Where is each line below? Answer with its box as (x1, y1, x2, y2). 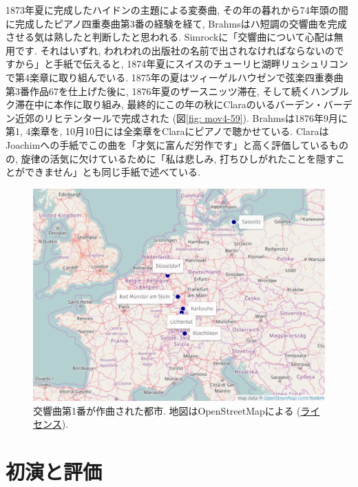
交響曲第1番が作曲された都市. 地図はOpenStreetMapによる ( (33, 403, 301, 417)
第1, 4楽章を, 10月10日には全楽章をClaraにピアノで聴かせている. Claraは (6, 124, 329, 138)
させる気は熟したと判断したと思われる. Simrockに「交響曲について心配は (6, 30, 334, 44)
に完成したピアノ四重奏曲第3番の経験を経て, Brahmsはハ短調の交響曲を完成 (6, 16, 347, 30)
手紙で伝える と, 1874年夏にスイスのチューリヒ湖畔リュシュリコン (53, 56, 348, 71)
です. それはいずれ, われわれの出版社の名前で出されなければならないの (14, 43, 335, 57)
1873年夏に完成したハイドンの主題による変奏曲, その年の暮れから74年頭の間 (6, 3, 348, 17)
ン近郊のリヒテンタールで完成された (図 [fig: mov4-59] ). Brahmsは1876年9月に (6, 110, 348, 125)
